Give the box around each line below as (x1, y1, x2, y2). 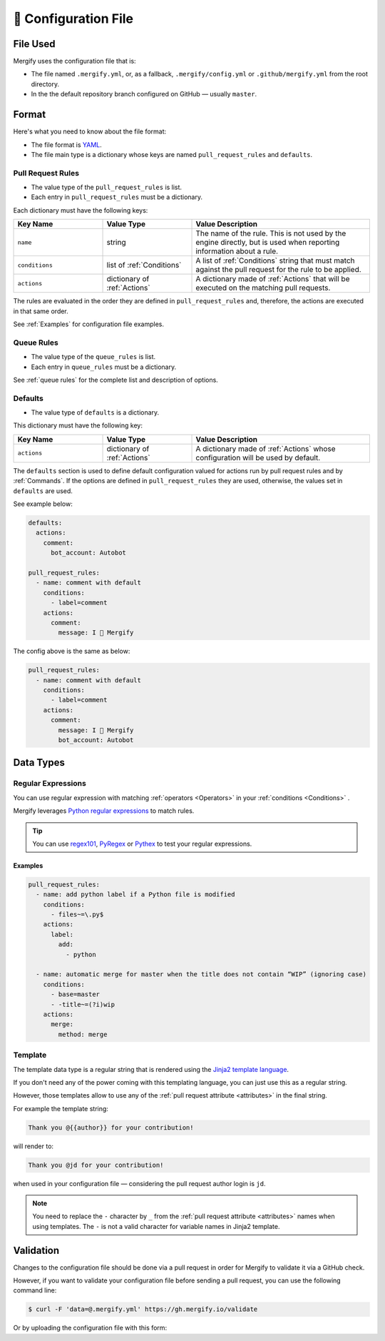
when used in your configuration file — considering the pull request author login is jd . (13, 1179, 266, 1188)
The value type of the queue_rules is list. (31, 353, 156, 361)
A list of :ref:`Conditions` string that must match (195, 255, 356, 265)
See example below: (13, 500, 73, 508)
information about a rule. (195, 246, 278, 256)
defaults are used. (13, 486, 73, 495)
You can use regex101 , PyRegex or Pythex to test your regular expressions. (32, 839, 252, 848)
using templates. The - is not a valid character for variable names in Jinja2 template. (32, 1222, 281, 1230)
